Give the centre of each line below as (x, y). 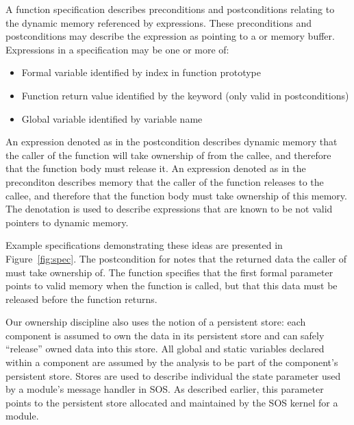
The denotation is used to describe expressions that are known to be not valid (169, 209)
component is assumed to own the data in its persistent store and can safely (165, 335)
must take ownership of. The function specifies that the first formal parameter (169, 272)
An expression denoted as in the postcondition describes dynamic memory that (172, 142)
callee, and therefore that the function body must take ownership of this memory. (176, 195)
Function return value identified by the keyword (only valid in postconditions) (185, 95)
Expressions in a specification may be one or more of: (117, 49)
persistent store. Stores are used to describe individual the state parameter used (173, 375)
